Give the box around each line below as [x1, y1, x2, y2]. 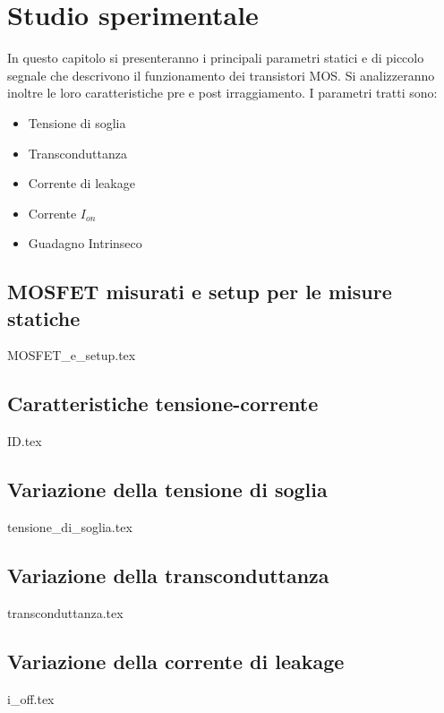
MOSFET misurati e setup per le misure [7, 278, 392, 305]
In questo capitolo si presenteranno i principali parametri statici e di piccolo [7, 48, 424, 67]
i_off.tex [7, 689, 55, 708]
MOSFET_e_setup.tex [7, 346, 136, 365]
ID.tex [7, 432, 42, 451]
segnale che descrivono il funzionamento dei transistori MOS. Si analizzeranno [7, 65, 435, 84]
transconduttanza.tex [7, 603, 124, 622]
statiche [7, 304, 81, 331]
